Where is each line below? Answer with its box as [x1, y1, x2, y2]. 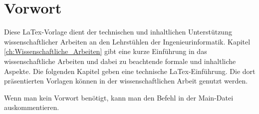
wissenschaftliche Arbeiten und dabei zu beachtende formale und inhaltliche [4, 55, 236, 66]
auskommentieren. [4, 102, 59, 112]
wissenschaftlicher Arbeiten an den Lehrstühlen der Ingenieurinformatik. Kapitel [4, 36, 251, 46]
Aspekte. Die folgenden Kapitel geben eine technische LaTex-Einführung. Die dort [4, 65, 256, 76]
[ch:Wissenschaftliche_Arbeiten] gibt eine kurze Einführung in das [4, 46, 207, 56]
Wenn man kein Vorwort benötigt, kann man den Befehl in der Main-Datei [4, 92, 234, 102]
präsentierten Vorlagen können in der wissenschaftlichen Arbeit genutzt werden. [4, 75, 248, 86]
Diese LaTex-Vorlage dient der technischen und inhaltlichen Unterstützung [4, 26, 232, 37]
